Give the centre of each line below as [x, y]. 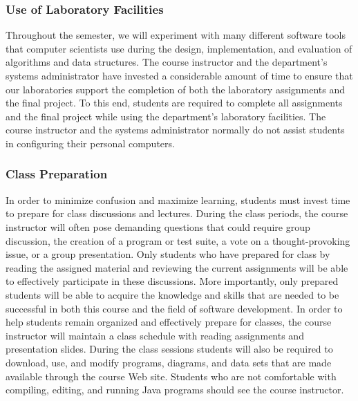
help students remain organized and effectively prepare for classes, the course [169, 322]
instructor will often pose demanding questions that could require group [158, 226]
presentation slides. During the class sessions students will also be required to [169, 349]
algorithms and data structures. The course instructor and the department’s [167, 62]
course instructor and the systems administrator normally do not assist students [175, 130]
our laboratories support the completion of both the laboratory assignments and [176, 89]
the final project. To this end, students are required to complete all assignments [174, 103]
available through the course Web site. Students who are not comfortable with [171, 376]
